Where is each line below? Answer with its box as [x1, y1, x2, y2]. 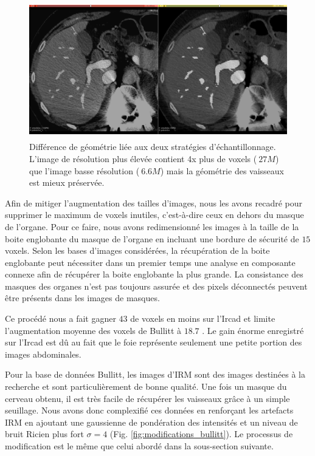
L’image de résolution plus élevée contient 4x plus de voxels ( [29, 152, 257, 165]
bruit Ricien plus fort [5, 427, 84, 440]
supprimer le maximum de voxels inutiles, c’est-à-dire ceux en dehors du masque [5, 208, 304, 221]
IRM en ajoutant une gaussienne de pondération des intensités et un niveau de [5, 415, 298, 428]
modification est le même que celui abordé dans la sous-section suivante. [5, 440, 274, 452]
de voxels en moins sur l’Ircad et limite [130, 312, 275, 325]
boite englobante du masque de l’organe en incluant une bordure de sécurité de [5, 232, 299, 245]
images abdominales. [5, 347, 81, 360]
